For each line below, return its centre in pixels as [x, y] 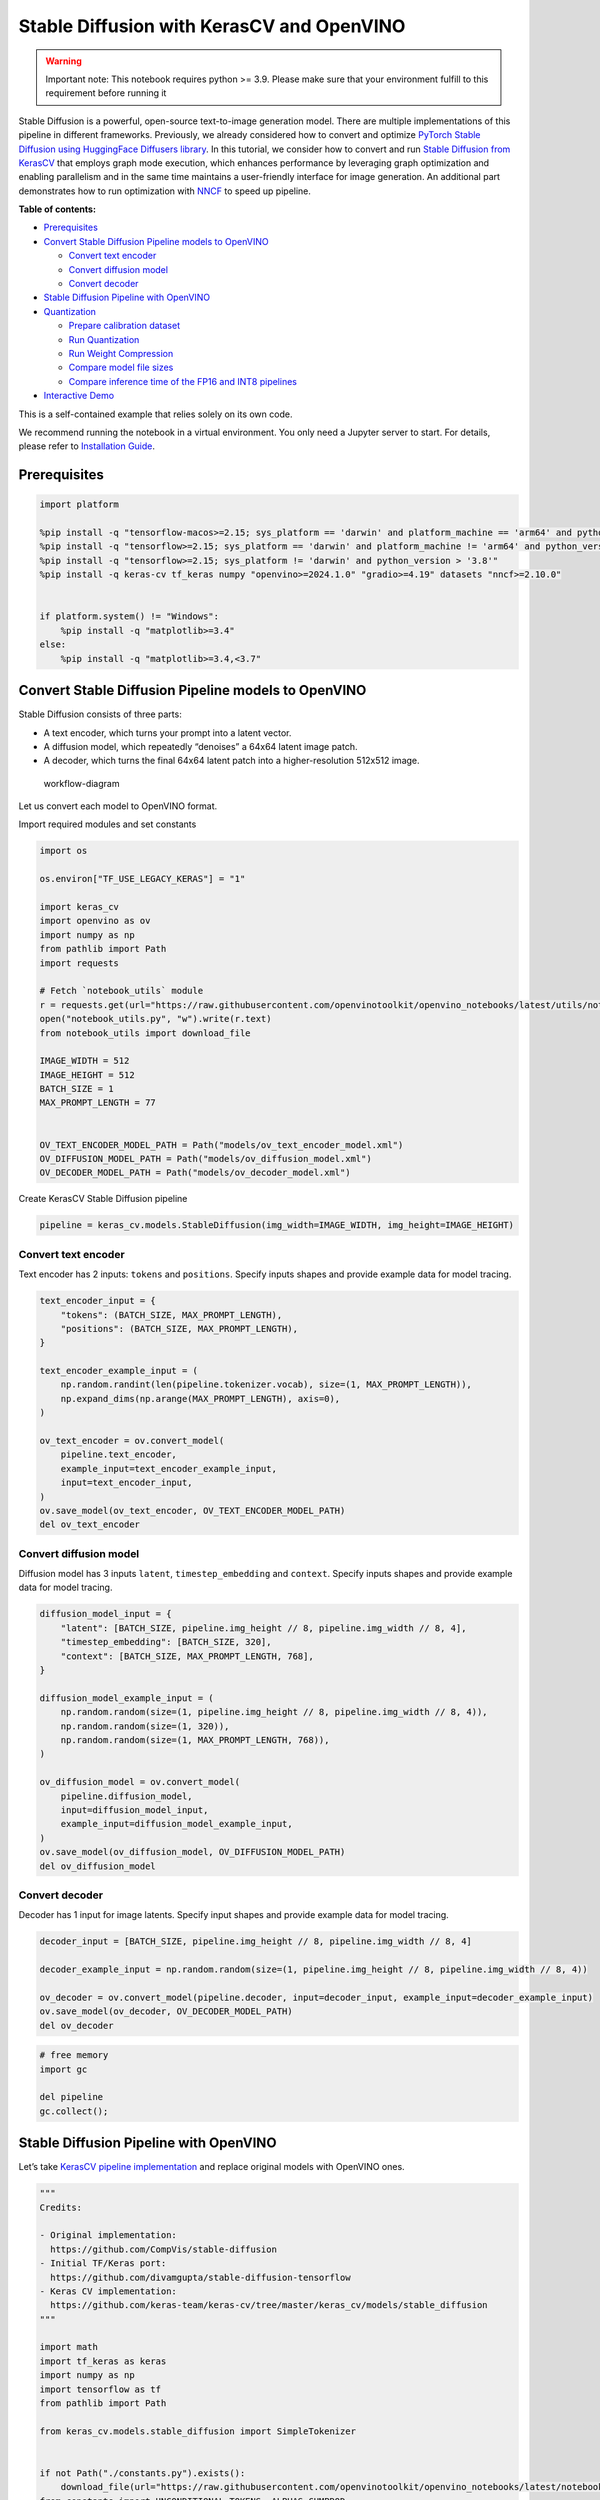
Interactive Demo [79, 396]
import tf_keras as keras [103, 2361]
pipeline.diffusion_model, [127, 1796]
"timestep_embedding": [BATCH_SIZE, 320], [166, 1642]
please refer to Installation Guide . [86, 446]
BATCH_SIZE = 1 [76, 1089]
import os [63, 851]
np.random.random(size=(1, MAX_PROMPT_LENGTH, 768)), [195, 1739]
